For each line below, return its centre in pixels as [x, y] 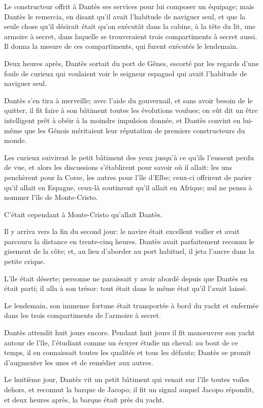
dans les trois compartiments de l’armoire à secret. [83, 315]
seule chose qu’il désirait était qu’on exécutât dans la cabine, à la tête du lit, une [130, 26]
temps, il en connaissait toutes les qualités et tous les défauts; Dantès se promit [128, 352]
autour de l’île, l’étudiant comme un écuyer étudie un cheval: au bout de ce [121, 342]
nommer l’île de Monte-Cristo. [51, 197]
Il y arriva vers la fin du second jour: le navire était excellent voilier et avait [122, 231]
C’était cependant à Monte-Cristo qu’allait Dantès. [83, 214]
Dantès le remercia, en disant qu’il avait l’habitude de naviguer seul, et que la [125, 16]
